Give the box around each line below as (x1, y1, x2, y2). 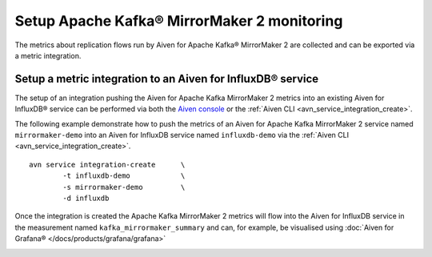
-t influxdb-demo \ (62, 171, 186, 180)
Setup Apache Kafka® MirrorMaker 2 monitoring (14, 12, 343, 30)
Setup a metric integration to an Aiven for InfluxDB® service (14, 72, 319, 86)
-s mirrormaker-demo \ (62, 183, 186, 191)
